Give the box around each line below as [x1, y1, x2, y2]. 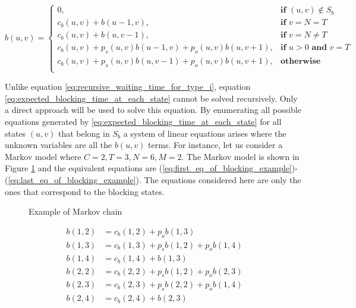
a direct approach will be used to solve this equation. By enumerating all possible [5, 103, 301, 116]
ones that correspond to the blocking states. [5, 185, 165, 197]
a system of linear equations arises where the [123, 127, 286, 139]
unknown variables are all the [5, 139, 112, 151]
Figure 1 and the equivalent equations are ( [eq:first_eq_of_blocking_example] [5, 162, 292, 174]
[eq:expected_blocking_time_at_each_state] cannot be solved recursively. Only [5, 92, 298, 104]
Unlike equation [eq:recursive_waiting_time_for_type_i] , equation [5, 80, 251, 93]
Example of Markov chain [29, 205, 122, 218]
